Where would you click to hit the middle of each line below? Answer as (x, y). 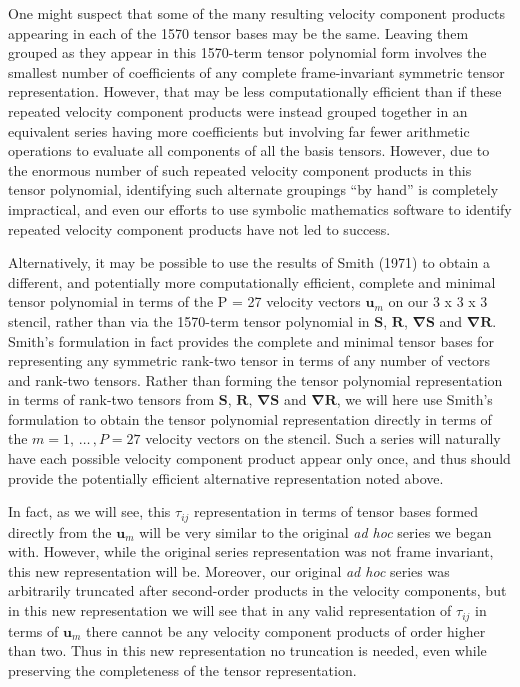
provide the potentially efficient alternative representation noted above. (226, 477)
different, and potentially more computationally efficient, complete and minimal (252, 281)
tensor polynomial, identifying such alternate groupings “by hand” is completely (253, 189)
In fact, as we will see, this (89, 511)
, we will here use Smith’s (414, 399)
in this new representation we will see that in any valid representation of (230, 610)
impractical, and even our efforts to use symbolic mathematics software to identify (260, 208)
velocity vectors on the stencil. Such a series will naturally (323, 438)
